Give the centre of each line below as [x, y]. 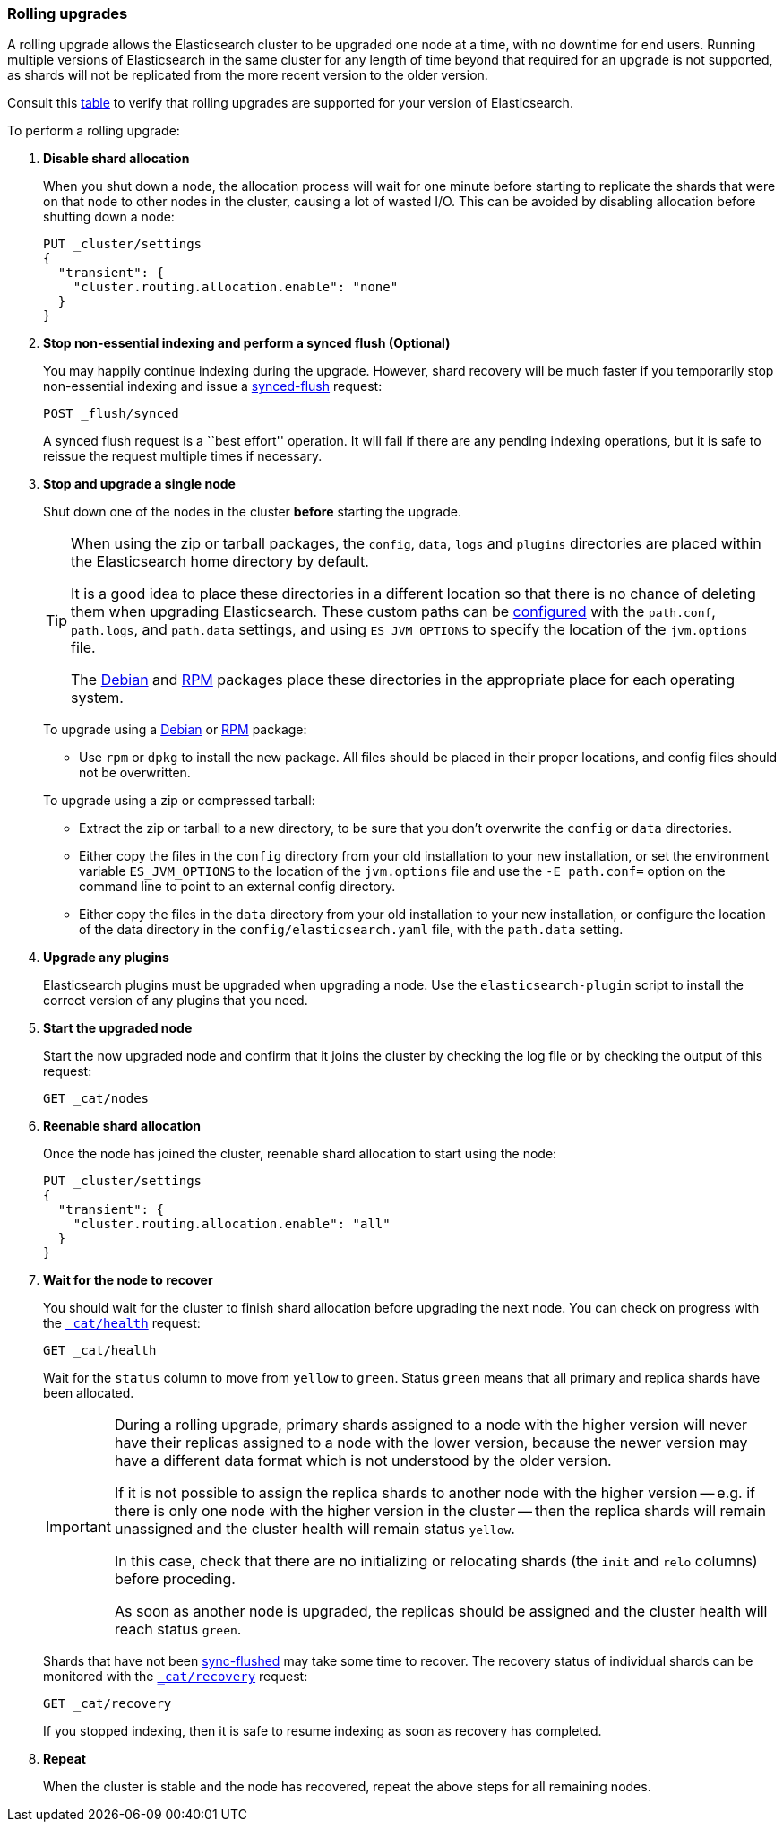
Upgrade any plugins [106, 958]
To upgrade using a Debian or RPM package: [175, 730]
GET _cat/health [100, 1351]
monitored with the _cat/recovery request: [176, 1677]
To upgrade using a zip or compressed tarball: [179, 801]
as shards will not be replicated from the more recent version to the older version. [248, 75]
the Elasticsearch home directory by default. [220, 562]
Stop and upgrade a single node [139, 484]
